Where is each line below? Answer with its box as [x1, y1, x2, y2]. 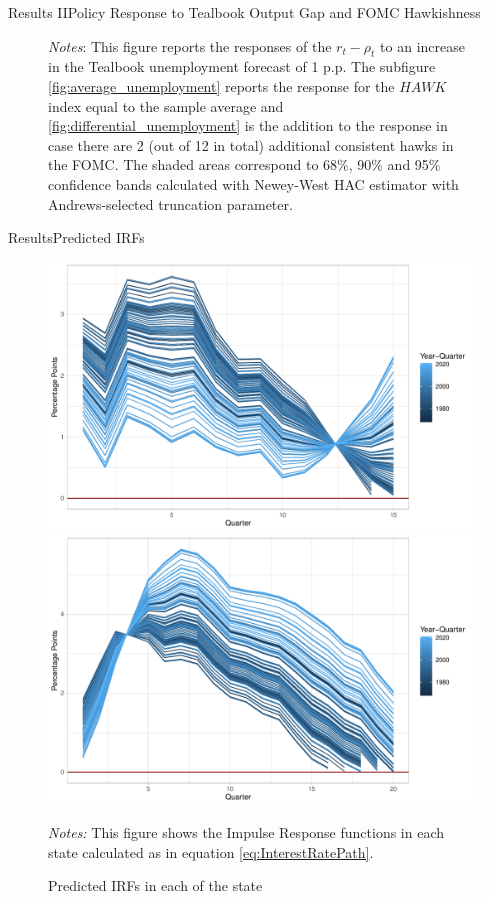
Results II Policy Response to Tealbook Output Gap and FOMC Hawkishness [8, 2, 481, 22]
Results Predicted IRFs [8, 227, 145, 248]
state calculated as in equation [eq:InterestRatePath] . [48, 841, 374, 862]
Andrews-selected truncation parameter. [48, 193, 293, 214]
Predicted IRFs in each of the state [48, 875, 263, 896]
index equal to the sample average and [48, 95, 284, 116]
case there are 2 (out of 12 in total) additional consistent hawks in [48, 134, 454, 155]
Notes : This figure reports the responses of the [48, 35, 332, 56]
